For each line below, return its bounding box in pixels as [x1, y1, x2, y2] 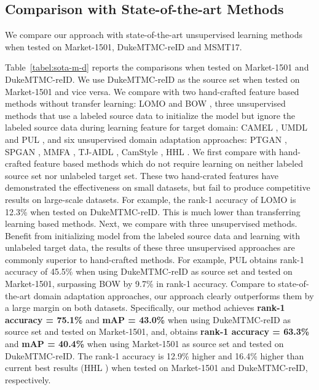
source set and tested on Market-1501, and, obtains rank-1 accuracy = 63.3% [5, 325, 310, 338]
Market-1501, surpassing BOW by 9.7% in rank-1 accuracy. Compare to [5, 277, 275, 290]
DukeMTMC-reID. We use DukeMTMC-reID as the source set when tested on [5, 72, 300, 85]
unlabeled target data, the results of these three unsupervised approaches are [5, 241, 295, 254]
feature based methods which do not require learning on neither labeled [34, 157, 303, 170]
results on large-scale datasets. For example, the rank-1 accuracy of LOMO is [5, 193, 296, 205]
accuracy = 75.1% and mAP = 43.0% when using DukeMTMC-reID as [5, 313, 291, 326]
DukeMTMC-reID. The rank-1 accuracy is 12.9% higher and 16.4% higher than [5, 349, 304, 362]
